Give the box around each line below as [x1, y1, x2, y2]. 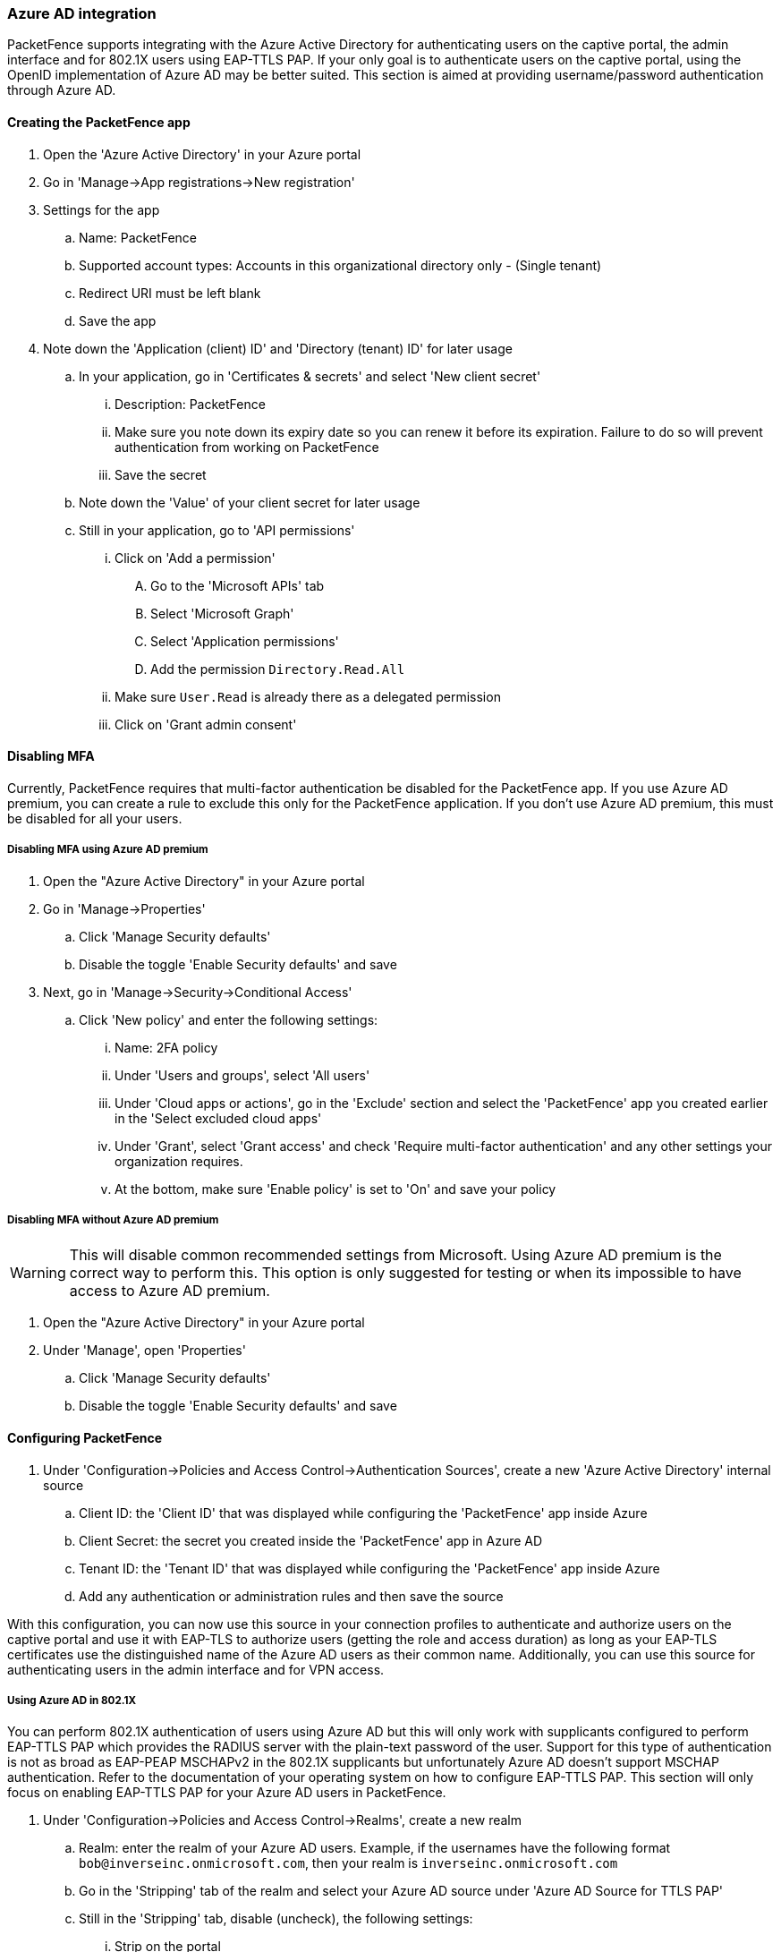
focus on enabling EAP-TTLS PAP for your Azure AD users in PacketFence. [7, 1785, 446, 1801]
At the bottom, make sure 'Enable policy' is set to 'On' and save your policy [115, 1181, 556, 1197]
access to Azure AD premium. [69, 1282, 270, 1300]
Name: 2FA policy [115, 1039, 218, 1055]
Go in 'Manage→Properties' [43, 900, 206, 916]
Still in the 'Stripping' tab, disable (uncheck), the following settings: [79, 1911, 473, 1927]
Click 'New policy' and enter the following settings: [79, 1011, 378, 1027]
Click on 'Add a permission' [115, 550, 276, 566]
